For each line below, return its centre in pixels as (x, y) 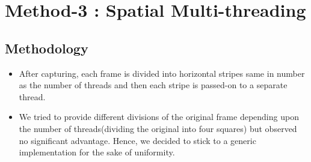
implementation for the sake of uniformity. (97, 152)
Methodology (47, 48)
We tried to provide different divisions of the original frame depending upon (159, 117)
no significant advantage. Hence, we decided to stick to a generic (137, 140)
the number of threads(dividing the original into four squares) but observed (158, 128)
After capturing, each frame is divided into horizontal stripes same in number (162, 73)
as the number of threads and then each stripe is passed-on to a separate (153, 85)
